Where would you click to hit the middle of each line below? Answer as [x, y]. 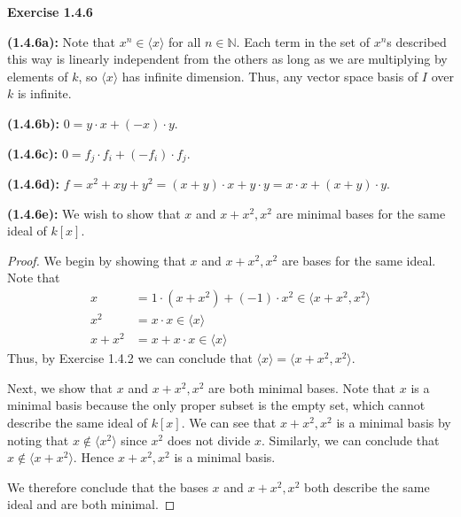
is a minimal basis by [394, 423]
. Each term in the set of [303, 41]
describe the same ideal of [78, 423]
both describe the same [367, 486]
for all [185, 41]
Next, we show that [60, 387]
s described [417, 41]
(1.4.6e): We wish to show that [94, 213]
